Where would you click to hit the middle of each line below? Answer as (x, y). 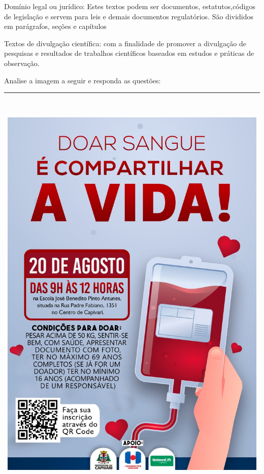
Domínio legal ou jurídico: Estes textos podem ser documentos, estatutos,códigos (130, 6)
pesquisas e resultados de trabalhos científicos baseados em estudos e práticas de (129, 53)
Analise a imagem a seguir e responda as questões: (82, 80)
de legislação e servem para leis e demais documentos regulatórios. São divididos (129, 16)
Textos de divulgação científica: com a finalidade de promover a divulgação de (125, 43)
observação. (22, 63)
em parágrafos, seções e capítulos (55, 26)
